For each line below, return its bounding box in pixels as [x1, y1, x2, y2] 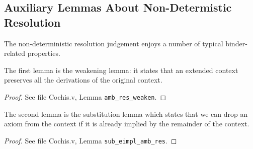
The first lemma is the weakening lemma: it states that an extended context [4, 64, 238, 75]
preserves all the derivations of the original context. [4, 74, 162, 85]
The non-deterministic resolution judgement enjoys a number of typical [4, 38, 223, 48]
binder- [225, 38, 247, 48]
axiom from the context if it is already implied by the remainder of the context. [4, 118, 249, 129]
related [4, 48, 26, 58]
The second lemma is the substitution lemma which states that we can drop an [4, 108, 248, 119]
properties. [27, 48, 60, 58]
